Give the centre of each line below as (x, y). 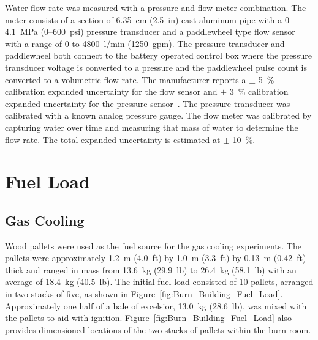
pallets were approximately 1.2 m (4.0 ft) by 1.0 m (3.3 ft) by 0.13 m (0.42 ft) (156, 258)
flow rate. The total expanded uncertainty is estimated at (113, 139)
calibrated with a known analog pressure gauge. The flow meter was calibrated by (158, 115)
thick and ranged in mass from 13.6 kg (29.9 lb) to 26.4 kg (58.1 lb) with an (151, 269)
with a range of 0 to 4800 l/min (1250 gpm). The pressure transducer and (145, 43)
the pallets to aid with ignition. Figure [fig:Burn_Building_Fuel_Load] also (148, 318)
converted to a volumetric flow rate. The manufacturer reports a (126, 79)
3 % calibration (259, 91)
